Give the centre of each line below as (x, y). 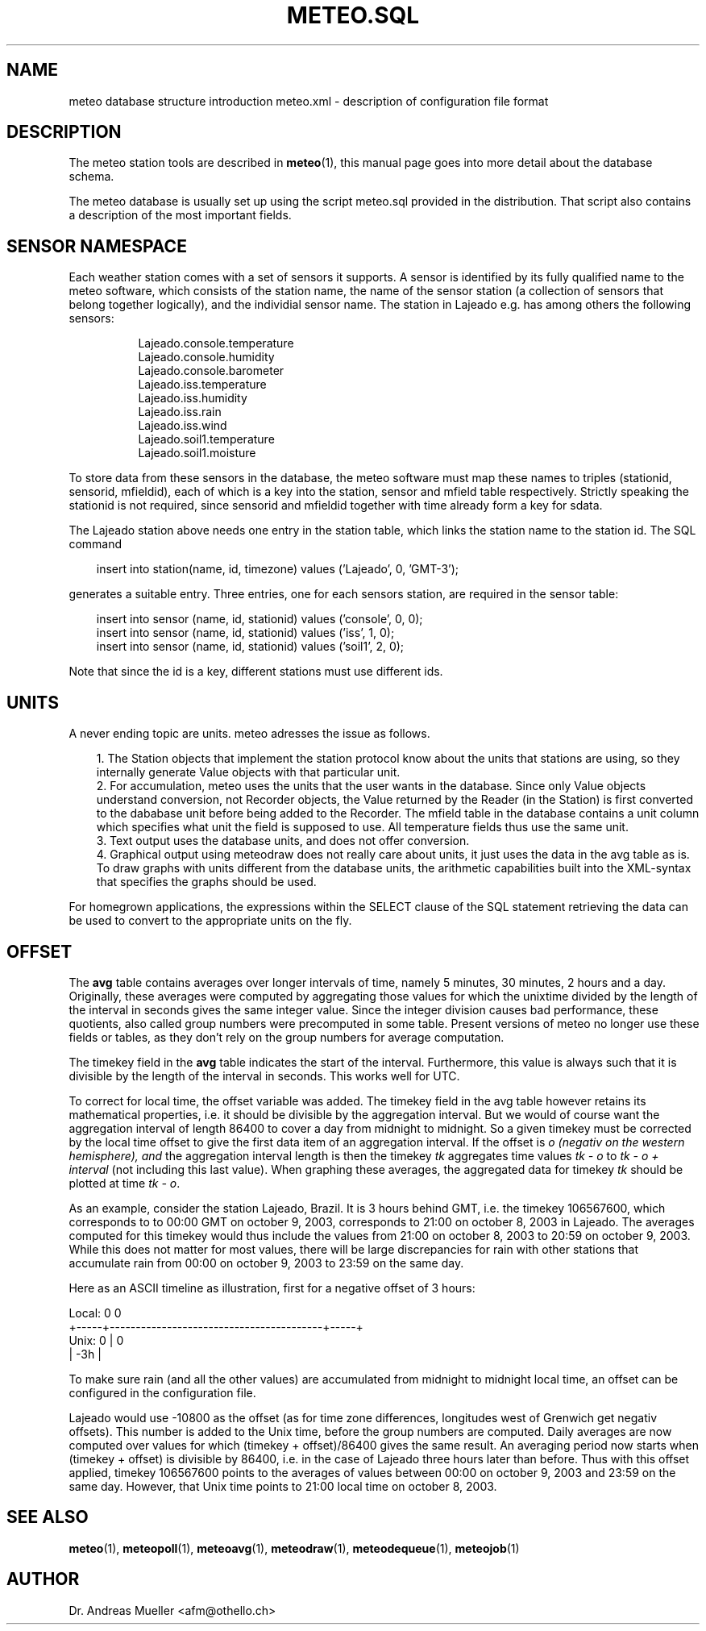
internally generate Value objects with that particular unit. (248, 772)
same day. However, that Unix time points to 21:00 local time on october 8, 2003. (283, 1486)
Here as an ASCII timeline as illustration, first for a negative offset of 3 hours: (272, 1288)
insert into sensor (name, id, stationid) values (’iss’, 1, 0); (245, 633)
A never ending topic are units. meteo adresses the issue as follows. (249, 734)
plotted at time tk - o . (125, 1183)
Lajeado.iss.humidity (193, 398)
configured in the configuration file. (162, 1392)
